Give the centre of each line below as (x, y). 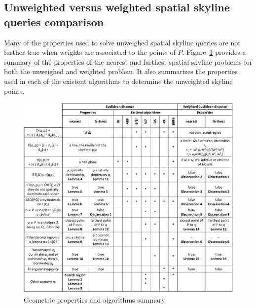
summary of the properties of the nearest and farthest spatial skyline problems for (128, 61)
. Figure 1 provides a (214, 52)
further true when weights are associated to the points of (90, 52)
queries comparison (54, 21)
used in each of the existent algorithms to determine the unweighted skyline (118, 81)
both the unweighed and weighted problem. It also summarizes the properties (121, 71)
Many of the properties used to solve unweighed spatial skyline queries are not (122, 42)
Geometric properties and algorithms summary (94, 299)
